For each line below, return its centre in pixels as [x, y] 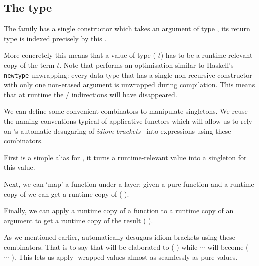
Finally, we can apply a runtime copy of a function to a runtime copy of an [119, 211]
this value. [20, 167]
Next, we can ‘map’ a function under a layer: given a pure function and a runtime [129, 184]
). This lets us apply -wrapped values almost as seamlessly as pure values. [125, 257]
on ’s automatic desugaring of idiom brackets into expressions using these [118, 130]
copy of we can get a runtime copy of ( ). [67, 194]
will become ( [228, 247]
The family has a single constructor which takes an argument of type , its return [127, 28]
